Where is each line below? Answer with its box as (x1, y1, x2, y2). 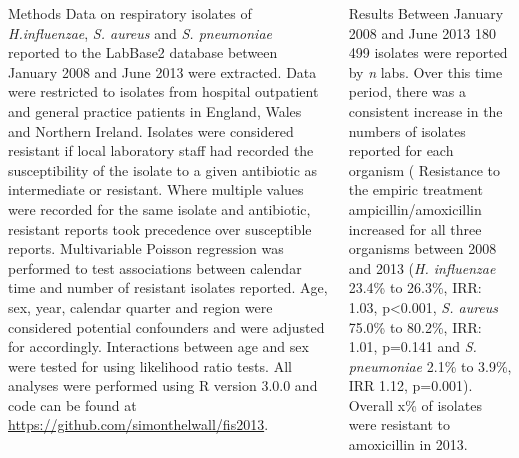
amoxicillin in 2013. (348, 434, 468, 455)
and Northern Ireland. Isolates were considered (8, 120, 294, 141)
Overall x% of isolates (348, 394, 482, 415)
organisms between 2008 (348, 238, 497, 259)
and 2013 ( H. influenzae (348, 257, 496, 278)
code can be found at (8, 394, 137, 415)
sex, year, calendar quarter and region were (8, 296, 273, 317)
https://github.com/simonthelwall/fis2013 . (8, 414, 269, 435)
